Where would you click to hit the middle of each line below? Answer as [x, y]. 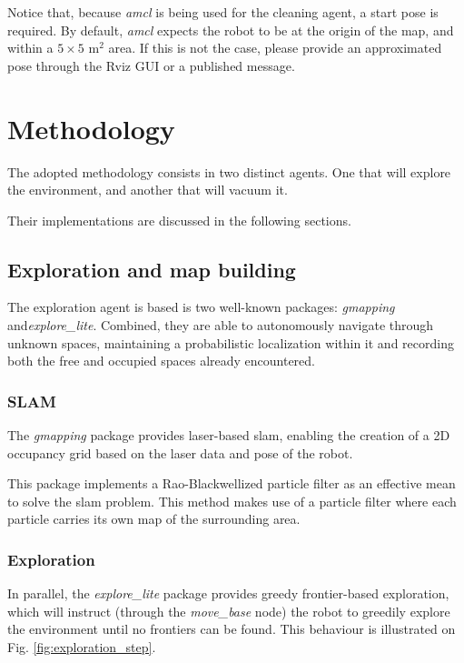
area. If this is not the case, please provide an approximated [275, 48]
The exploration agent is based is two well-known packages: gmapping [201, 307]
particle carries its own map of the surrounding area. [154, 519]
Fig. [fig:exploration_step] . [82, 647]
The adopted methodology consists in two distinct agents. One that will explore [229, 171]
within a [30, 48]
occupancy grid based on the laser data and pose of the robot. [180, 452]
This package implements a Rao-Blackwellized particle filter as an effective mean [232, 483]
